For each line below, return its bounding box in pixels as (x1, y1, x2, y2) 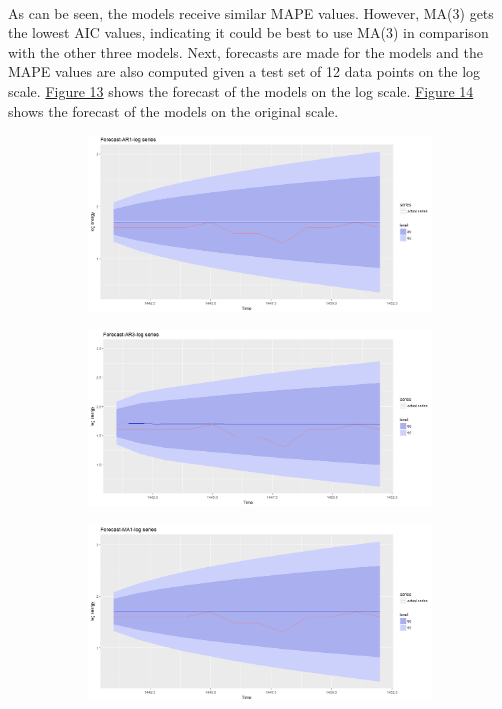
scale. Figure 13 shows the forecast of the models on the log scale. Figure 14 (8, 80, 474, 101)
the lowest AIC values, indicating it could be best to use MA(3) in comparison (8, 22, 489, 43)
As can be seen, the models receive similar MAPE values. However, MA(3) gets (8, 2, 494, 23)
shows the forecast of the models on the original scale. (8, 100, 339, 121)
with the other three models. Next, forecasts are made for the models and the (8, 41, 483, 62)
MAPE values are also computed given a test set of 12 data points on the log (8, 61, 481, 82)
